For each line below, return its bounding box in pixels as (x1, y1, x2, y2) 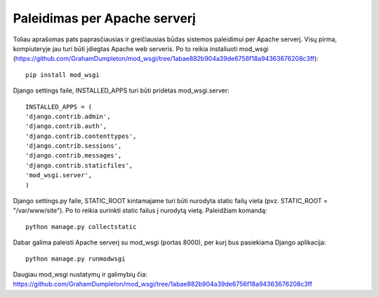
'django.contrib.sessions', (25, 142, 122, 150)
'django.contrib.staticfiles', (25, 161, 133, 170)
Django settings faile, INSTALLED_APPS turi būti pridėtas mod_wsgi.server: (13, 86, 230, 95)
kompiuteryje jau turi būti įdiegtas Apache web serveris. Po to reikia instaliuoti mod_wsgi (13, 44, 269, 53)
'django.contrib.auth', (25, 123, 107, 130)
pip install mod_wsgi (25, 71, 100, 78)
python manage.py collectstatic (25, 223, 137, 230)
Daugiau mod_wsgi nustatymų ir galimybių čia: (13, 270, 147, 278)
